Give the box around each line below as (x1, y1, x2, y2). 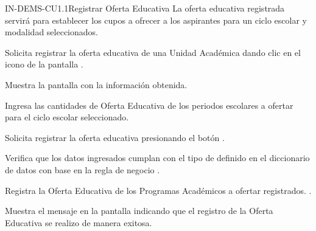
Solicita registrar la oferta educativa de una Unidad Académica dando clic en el (5, 46, 301, 58)
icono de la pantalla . (5, 58, 83, 71)
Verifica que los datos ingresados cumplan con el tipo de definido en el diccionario (5, 151, 310, 164)
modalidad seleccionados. (5, 26, 98, 38)
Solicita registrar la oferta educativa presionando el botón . (5, 131, 225, 143)
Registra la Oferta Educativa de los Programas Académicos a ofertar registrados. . (5, 184, 312, 196)
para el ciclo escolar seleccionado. (5, 111, 129, 123)
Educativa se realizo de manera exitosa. (5, 216, 152, 229)
